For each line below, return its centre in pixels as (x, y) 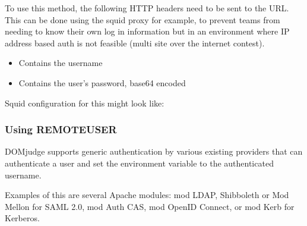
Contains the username (61, 63)
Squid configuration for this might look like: (85, 103)
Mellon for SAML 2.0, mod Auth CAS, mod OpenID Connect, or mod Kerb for (150, 206)
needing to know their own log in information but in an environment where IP (147, 31)
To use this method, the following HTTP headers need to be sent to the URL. (147, 8)
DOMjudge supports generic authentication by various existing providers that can (154, 151)
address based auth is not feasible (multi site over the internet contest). (135, 43)
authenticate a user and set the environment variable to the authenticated (139, 163)
